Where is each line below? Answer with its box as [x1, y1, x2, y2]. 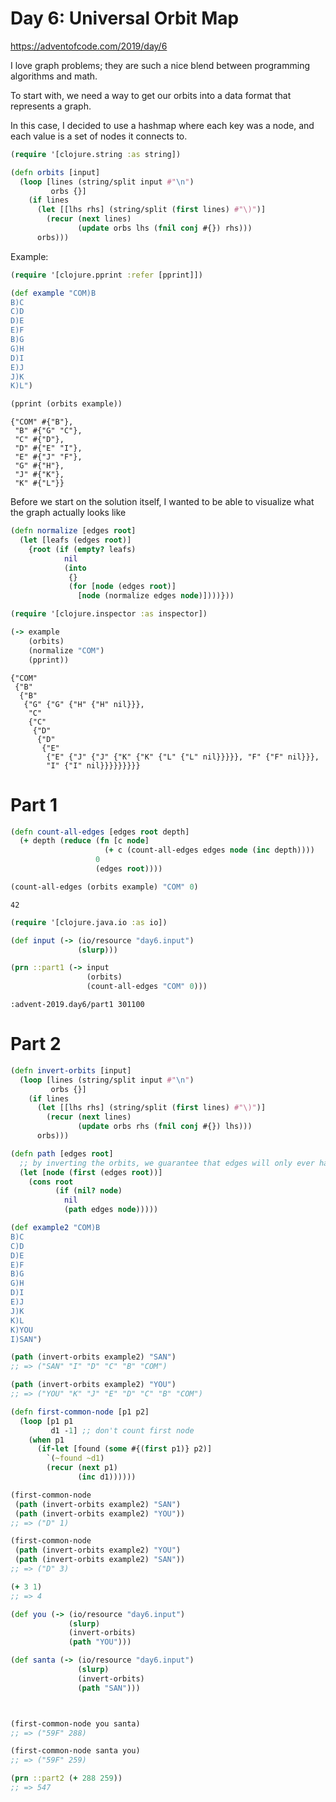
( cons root [28, 1177, 74, 1187]
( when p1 [28, 1435, 65, 1445]
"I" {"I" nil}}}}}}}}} [46, 760, 141, 771]
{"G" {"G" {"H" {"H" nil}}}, [23, 699, 145, 709]
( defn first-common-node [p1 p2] [10, 1407, 150, 1417]
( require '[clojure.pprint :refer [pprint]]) [10, 270, 203, 280]
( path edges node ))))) [63, 1205, 159, 1215]
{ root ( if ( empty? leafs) [28, 544, 137, 554]
